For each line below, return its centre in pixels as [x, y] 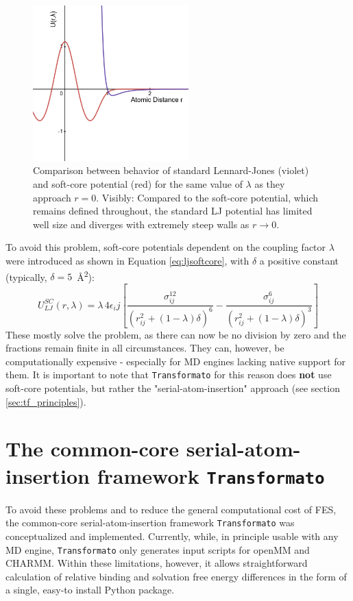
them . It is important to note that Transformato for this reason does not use [169, 375]
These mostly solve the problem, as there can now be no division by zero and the [176, 334]
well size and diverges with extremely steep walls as [141, 224]
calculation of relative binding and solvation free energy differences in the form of [176, 576]
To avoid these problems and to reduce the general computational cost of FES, [171, 509]
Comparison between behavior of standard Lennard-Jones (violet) [171, 170]
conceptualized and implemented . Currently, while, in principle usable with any [172, 536]
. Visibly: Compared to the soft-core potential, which [207, 197]
